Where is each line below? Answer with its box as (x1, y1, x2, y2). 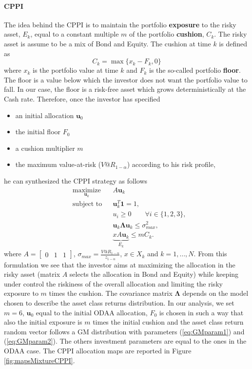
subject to (72, 201, 102, 208)
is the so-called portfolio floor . (149, 65, 241, 75)
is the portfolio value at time (33, 65, 118, 75)
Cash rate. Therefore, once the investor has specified (4, 93, 160, 103)
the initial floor (15, 126, 61, 137)
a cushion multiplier (15, 143, 75, 153)
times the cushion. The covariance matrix (49, 288, 173, 298)
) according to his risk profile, (127, 159, 215, 169)
